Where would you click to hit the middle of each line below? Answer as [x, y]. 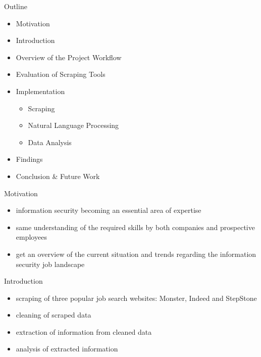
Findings [29, 159]
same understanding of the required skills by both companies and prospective [135, 227]
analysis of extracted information [67, 349]
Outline [16, 6]
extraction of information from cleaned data [84, 331]
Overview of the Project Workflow [69, 57]
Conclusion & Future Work [58, 176]
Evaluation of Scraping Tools [61, 74]
